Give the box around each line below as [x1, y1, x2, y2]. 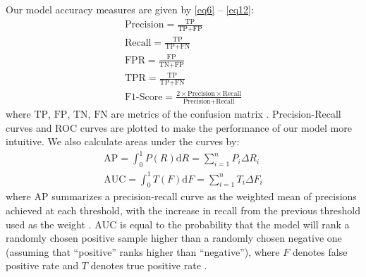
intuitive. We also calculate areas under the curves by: [6, 134, 240, 149]
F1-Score [124, 92, 163, 102]
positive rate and [6, 258, 79, 273]
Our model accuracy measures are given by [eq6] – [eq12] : [6, 2, 254, 16]
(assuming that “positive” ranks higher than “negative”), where [6, 244, 280, 259]
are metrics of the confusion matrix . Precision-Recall [111, 106, 341, 121]
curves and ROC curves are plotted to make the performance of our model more [6, 120, 352, 135]
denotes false [292, 244, 348, 259]
